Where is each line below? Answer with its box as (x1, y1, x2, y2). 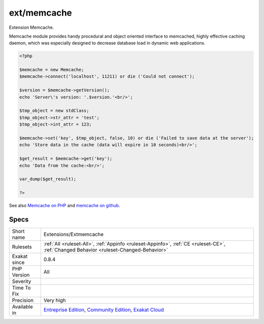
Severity (12, 278, 31, 285)
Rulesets (12, 243, 32, 250)
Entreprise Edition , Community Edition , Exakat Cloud (43, 306, 164, 313)
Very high (43, 297, 66, 304)
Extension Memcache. (9, 24, 54, 30)
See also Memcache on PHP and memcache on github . (9, 203, 120, 209)
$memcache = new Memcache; (19, 67, 84, 73)
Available (12, 303, 33, 310)
